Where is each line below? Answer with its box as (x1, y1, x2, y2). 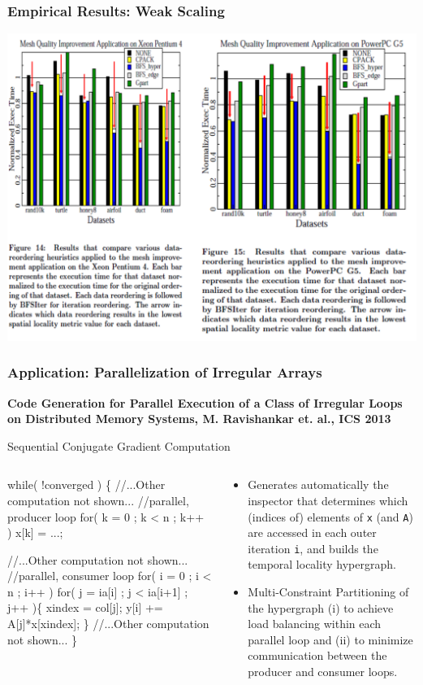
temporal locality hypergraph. (248, 556, 396, 573)
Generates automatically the (248, 476, 389, 493)
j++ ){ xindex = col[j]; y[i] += (7, 599, 163, 616)
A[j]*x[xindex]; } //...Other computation (7, 615, 209, 632)
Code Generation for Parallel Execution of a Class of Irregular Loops (7, 394, 403, 411)
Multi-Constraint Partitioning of (248, 583, 409, 600)
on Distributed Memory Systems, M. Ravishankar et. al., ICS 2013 (7, 410, 391, 427)
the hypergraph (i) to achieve (248, 599, 394, 616)
